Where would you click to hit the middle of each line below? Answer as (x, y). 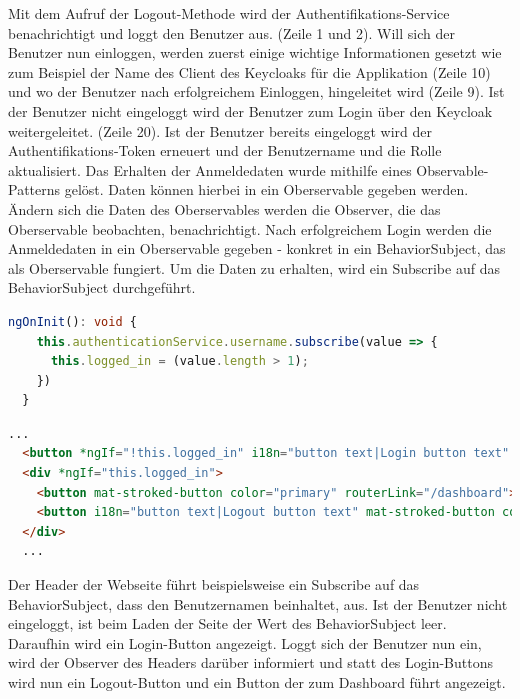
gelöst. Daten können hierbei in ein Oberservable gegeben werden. (266, 189)
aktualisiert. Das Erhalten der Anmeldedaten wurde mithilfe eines (210, 169)
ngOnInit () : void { (72, 321)
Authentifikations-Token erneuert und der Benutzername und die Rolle (225, 150)
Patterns (34, 189)
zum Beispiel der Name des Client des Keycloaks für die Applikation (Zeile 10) (249, 71)
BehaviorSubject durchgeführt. (102, 287)
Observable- (452, 169)
